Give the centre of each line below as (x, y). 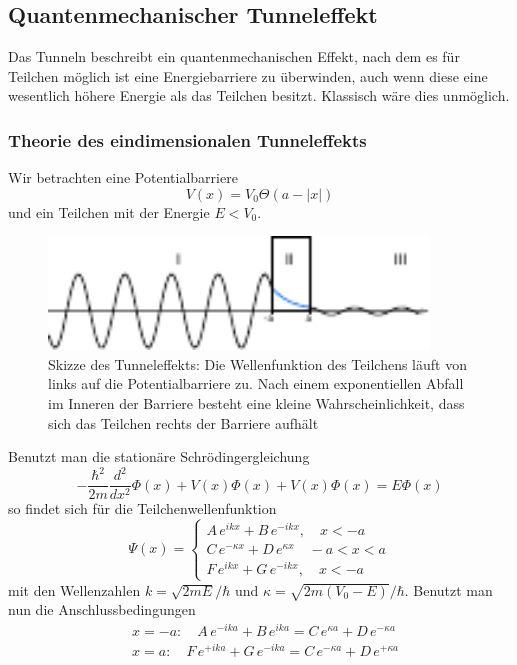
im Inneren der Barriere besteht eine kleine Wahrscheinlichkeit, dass (256, 402)
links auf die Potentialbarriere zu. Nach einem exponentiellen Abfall (256, 383)
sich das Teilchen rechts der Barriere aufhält (183, 422)
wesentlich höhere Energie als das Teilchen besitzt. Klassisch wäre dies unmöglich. (259, 95)
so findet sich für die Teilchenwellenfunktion (142, 508)
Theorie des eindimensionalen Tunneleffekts (187, 139)
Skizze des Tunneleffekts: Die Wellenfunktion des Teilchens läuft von (257, 363)
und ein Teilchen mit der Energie (109, 211)
